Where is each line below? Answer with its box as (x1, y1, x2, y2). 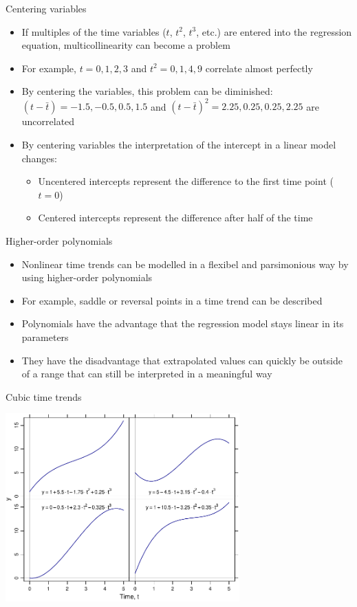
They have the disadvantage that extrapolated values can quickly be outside (21, 353, 343, 367)
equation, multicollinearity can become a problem (21, 38, 230, 52)
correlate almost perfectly (205, 60, 313, 75)
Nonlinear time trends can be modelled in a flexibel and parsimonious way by (21, 256, 349, 271)
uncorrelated (21, 114, 75, 129)
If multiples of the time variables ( (21, 24, 166, 38)
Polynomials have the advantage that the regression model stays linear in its (21, 316, 344, 331)
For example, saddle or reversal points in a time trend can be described (21, 293, 323, 307)
